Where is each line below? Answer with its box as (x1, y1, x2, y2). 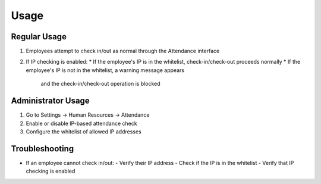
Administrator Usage (11, 96, 90, 106)
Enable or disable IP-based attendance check (26, 120, 137, 127)
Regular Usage (11, 32, 67, 42)
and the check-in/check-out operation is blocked (40, 80, 160, 88)
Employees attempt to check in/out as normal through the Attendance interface (26, 48, 220, 55)
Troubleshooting (11, 144, 74, 154)
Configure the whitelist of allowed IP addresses (26, 128, 142, 135)
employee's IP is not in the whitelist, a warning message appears (26, 66, 184, 74)
